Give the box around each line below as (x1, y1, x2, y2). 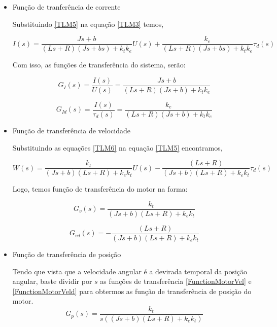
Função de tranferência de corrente (12, 2, 121, 12)
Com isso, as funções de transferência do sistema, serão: (12, 59, 186, 70)
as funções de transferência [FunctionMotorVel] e (100, 276, 252, 286)
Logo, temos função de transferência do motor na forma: (12, 184, 188, 194)
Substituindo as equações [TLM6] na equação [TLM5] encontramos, (12, 142, 223, 153)
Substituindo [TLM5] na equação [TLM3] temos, (12, 18, 164, 29)
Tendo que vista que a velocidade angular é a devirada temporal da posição (12, 266, 248, 276)
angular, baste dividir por (12, 276, 92, 286)
